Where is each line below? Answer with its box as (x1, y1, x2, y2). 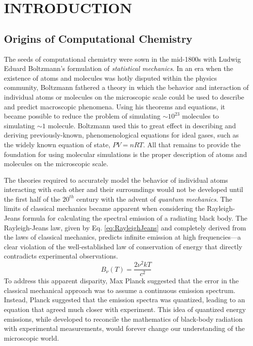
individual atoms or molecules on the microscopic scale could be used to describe (4, 91, 244, 102)
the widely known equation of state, (4, 139, 111, 149)
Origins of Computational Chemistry (4, 31, 193, 46)
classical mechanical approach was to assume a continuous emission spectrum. (4, 285, 236, 295)
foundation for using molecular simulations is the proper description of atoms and (4, 149, 247, 159)
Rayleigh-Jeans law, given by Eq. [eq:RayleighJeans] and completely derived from (4, 222, 246, 232)
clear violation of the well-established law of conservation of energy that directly (4, 241, 242, 251)
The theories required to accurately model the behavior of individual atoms (4, 174, 228, 185)
